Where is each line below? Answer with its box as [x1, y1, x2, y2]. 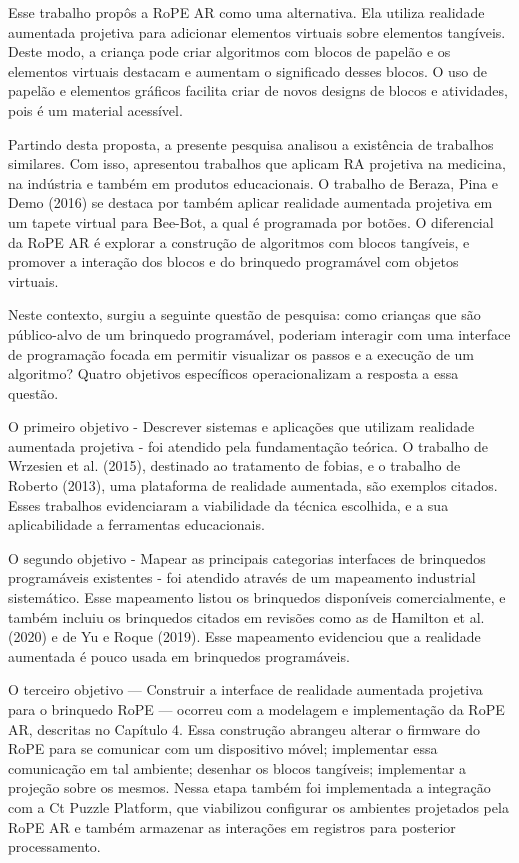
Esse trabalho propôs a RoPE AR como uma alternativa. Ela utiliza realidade [8, 2, 485, 22]
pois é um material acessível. [8, 99, 183, 120]
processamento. [8, 836, 101, 857]
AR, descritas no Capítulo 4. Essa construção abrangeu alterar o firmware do [8, 718, 480, 739]
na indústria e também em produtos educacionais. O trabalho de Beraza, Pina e [8, 172, 498, 193]
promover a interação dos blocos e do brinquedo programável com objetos [8, 251, 459, 272]
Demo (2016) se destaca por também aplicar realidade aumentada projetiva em [8, 192, 493, 213]
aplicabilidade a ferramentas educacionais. [8, 514, 265, 535]
